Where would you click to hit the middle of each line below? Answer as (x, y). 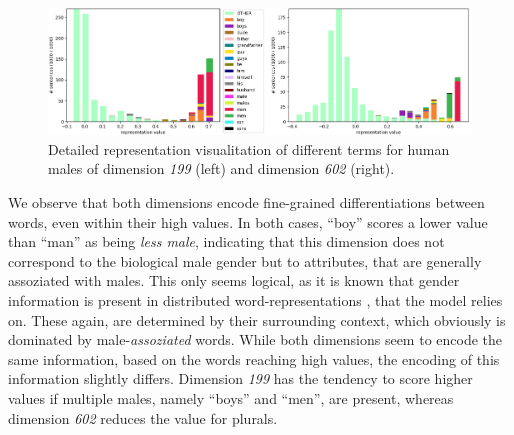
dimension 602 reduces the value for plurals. (143, 417)
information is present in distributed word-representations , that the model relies (255, 299)
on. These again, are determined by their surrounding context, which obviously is (257, 319)
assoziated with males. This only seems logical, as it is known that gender (234, 280)
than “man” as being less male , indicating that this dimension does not (226, 241)
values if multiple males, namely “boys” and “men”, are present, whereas (231, 397)
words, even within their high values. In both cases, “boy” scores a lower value (248, 221)
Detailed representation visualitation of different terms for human (249, 148)
